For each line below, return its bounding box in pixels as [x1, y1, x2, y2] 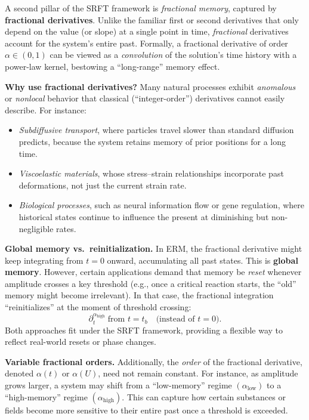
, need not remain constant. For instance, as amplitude [98, 367, 298, 379]
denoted [5, 367, 34, 379]
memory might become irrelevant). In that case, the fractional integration [5, 289, 274, 301]
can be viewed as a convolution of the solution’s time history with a [50, 48, 297, 61]
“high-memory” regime [5, 390, 88, 403]
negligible [18, 222, 54, 234]
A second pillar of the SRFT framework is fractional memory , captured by [5, 2, 277, 14]
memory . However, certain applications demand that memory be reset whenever [5, 265, 302, 278]
